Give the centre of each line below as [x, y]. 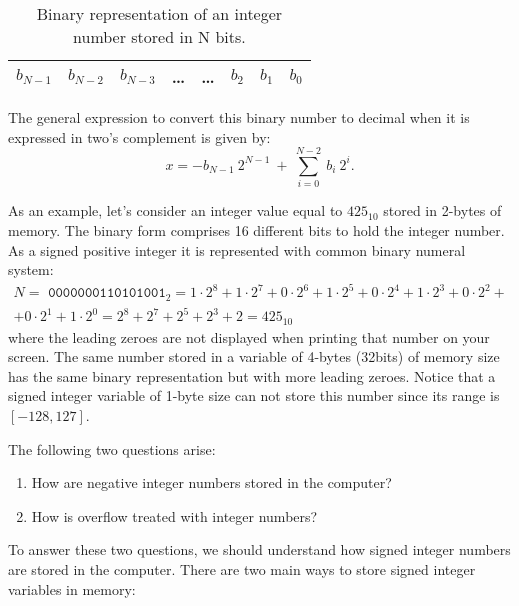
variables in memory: [72, 588]
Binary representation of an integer [159, 13]
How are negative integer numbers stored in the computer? [211, 482]
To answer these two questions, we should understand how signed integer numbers [259, 549]
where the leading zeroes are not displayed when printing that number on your [249, 336]
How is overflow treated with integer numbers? [174, 515]
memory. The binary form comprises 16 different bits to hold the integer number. [256, 229]
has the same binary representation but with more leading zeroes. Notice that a [252, 375]
